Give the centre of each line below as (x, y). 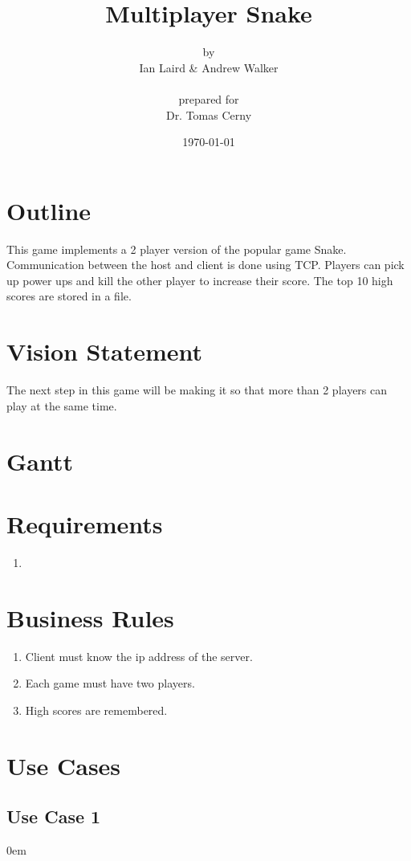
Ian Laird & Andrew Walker (209, 67)
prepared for (209, 98)
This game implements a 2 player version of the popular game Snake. (177, 249)
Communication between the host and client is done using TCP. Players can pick (205, 265)
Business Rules (90, 617)
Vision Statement (105, 351)
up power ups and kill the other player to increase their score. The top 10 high (200, 280)
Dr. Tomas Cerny (209, 114)
